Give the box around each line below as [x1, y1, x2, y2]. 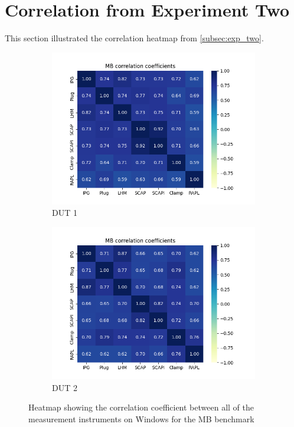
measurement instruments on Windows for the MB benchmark [28, 412, 254, 425]
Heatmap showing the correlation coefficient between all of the [28, 401, 254, 413]
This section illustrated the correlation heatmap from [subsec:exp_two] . [5, 32, 264, 44]
